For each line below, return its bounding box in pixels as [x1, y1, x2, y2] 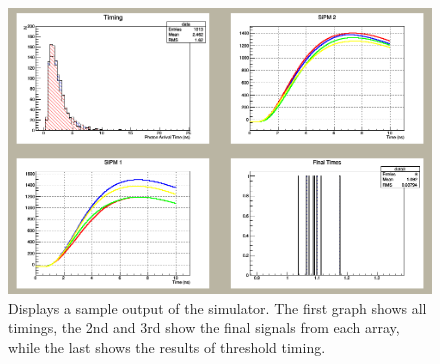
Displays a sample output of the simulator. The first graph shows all [8, 297, 427, 318]
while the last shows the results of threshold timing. [8, 336, 326, 357]
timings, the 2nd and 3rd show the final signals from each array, [8, 317, 400, 338]
